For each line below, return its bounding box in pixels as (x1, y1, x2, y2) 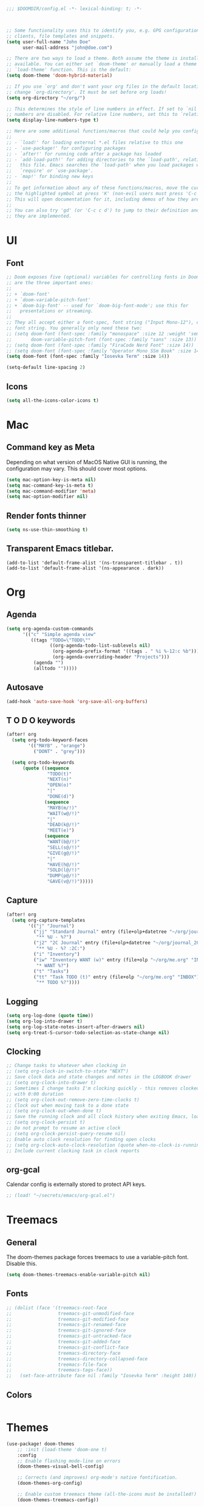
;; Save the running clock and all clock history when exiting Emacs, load (6, 1113, 202, 1120)
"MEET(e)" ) (47, 827, 75, 833)
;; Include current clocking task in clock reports (6, 1147, 140, 1154)
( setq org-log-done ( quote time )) (6, 1013, 94, 1019)
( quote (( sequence (22, 765, 69, 771)
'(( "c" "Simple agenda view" (22, 631, 97, 637)
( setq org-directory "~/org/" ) (6, 95, 86, 101)
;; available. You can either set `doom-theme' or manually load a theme (6, 61, 197, 67)
